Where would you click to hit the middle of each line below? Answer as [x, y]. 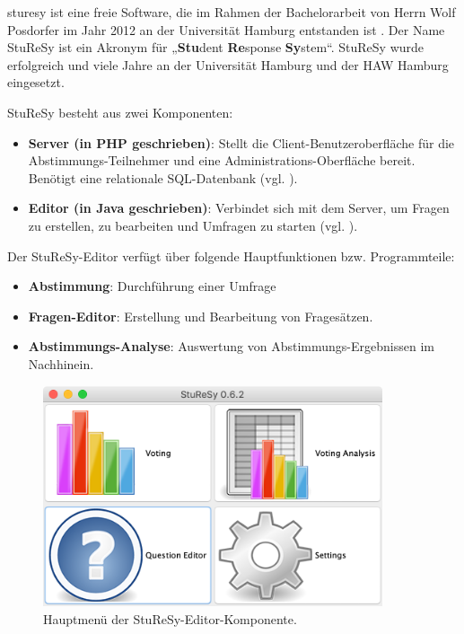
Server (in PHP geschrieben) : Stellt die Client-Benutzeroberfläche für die [241, 142]
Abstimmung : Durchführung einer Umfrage [152, 286]
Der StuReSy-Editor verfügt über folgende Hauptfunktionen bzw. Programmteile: [231, 255]
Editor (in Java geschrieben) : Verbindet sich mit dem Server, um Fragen [239, 208]
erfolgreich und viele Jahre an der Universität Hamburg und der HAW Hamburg [228, 64]
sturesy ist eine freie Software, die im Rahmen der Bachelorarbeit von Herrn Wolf [232, 12]
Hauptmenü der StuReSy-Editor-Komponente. [170, 619]
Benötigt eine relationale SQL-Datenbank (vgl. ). [163, 177]
